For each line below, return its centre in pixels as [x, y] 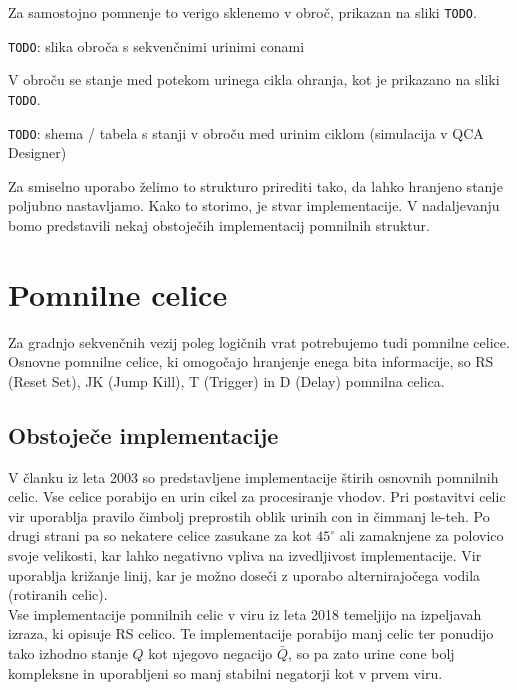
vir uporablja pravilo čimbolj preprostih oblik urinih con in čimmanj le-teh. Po [249, 515]
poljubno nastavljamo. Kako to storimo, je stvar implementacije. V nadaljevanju [254, 205]
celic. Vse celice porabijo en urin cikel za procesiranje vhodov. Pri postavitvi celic [257, 496]
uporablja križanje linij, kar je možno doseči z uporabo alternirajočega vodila [244, 574]
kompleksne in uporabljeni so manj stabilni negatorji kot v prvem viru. [225, 672]
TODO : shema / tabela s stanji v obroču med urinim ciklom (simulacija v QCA [246, 132]
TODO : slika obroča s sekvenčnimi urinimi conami [156, 45]
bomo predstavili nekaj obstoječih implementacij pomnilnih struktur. [219, 225]
